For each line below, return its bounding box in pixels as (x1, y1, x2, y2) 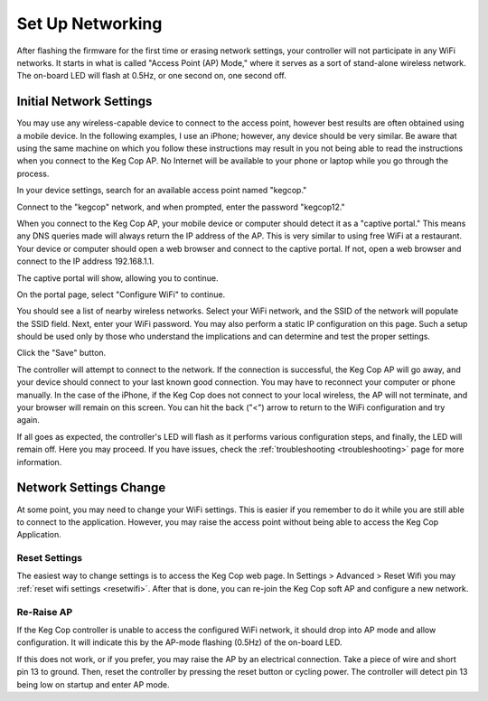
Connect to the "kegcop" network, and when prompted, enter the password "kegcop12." (16, 201, 345, 212)
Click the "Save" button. (16, 348, 107, 359)
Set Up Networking (16, 14, 163, 33)
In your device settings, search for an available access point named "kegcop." (16, 185, 307, 196)
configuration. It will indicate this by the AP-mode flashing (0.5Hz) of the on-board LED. (16, 637, 343, 648)
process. (16, 168, 50, 179)
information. (16, 456, 62, 467)
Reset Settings (16, 552, 83, 565)
